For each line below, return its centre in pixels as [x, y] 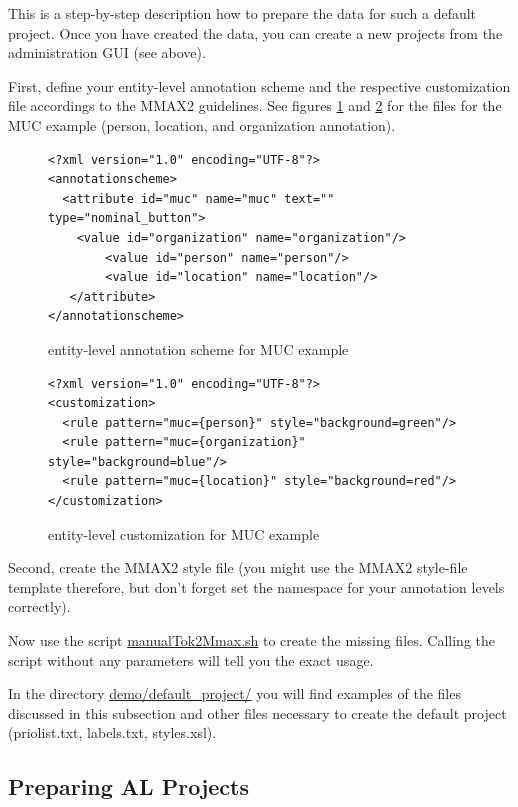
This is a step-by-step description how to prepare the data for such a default [242, 13]
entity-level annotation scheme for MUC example [198, 348]
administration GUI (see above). [107, 52]
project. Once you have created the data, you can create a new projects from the [255, 32]
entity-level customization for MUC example [184, 533]
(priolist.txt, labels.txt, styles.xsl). [112, 732]
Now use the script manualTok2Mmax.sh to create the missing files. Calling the [252, 640]
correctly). [39, 606]
